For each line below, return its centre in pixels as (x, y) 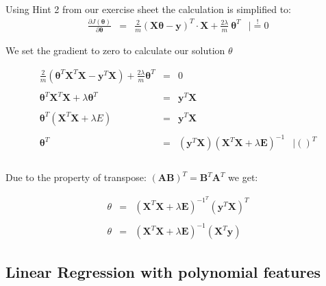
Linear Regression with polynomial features (163, 271)
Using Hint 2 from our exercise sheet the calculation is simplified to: (148, 9)
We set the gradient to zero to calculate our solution (115, 50)
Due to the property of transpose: (76, 177)
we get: (243, 177)
